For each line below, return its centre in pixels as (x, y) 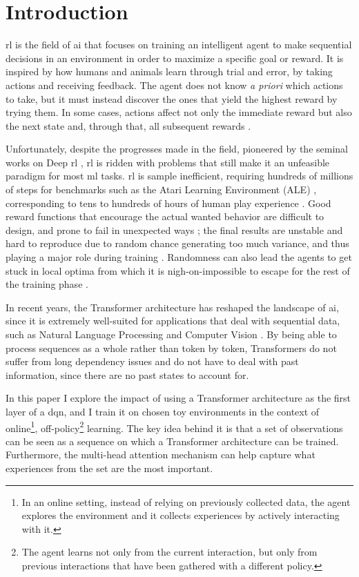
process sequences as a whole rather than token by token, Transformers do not (171, 348)
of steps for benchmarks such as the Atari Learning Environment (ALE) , (161, 189)
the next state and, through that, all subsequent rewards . (128, 125)
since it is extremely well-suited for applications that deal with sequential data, (173, 321)
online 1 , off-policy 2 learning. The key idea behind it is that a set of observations (174, 427)
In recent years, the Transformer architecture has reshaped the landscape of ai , (172, 307)
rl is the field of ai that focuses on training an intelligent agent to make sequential (179, 45)
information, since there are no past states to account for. (127, 374)
